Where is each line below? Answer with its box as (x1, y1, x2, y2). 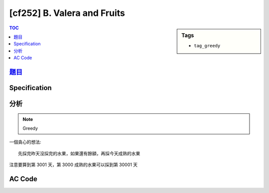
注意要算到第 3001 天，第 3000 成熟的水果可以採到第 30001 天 (9, 162, 138, 168)
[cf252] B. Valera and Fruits (9, 7, 126, 18)
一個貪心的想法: (9, 139, 42, 145)
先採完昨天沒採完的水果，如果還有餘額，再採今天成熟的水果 (18, 151, 140, 156)
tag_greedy (194, 43, 221, 48)
